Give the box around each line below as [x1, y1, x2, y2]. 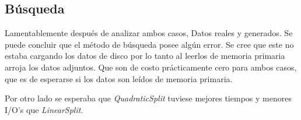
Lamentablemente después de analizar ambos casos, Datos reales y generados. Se [5, 27, 293, 39]
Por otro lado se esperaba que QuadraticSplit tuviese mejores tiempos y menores [5, 92, 292, 104]
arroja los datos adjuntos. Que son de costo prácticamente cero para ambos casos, [5, 61, 297, 73]
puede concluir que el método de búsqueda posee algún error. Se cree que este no [5, 38, 294, 50]
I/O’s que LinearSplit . [5, 103, 83, 115]
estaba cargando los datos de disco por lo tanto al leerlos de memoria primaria [5, 50, 285, 62]
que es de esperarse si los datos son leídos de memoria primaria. [5, 72, 233, 84]
